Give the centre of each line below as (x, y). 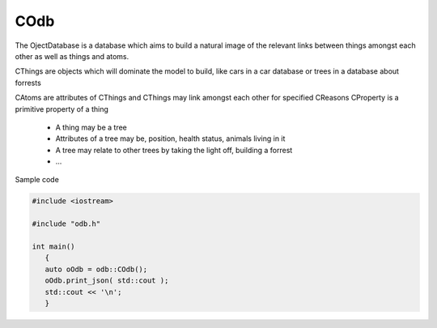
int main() (53, 247)
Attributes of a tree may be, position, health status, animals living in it (170, 138)
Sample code (37, 180)
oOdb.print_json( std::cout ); (107, 281)
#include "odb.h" (66, 224)
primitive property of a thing (62, 109)
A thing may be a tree (91, 127)
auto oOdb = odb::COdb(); (96, 269)
